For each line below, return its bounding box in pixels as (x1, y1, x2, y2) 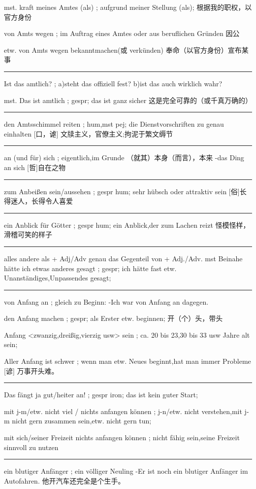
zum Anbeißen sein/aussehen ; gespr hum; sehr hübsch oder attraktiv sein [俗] (4, 186, 240, 196)
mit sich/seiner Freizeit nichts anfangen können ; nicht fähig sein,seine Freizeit (4, 432, 240, 443)
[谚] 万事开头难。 (4, 365, 59, 376)
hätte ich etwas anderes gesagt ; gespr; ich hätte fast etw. (4, 263, 177, 273)
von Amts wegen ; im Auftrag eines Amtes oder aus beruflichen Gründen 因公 (4, 28, 240, 38)
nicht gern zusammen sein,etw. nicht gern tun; (12, 416, 152, 426)
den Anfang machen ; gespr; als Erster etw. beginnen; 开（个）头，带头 (4, 313, 223, 323)
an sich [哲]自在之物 (4, 162, 65, 172)
